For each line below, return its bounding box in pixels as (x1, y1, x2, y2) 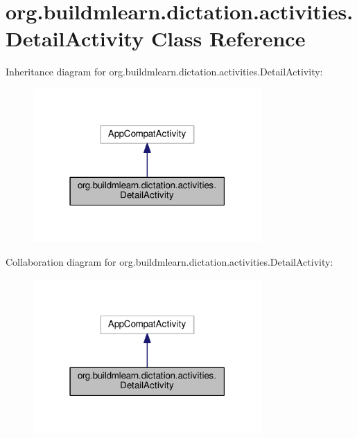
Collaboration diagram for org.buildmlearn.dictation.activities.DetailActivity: (6, 255, 333, 269)
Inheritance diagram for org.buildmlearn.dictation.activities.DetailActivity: (6, 64, 323, 79)
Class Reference (150, 24, 306, 53)
